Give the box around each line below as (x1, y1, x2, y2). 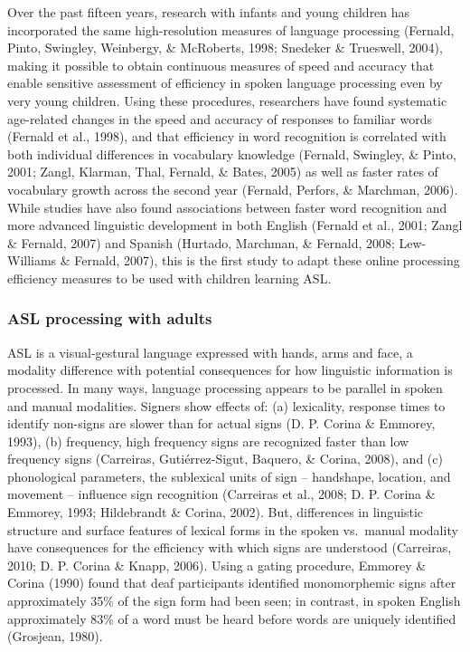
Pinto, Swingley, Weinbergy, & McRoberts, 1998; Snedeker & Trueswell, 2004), (7, 38, 443, 57)
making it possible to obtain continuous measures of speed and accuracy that (7, 55, 435, 74)
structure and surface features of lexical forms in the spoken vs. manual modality (7, 520, 458, 539)
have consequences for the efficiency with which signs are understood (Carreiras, (7, 538, 452, 557)
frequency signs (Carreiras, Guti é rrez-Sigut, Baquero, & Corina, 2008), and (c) (7, 449, 443, 468)
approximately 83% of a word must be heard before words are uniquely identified (7, 609, 456, 628)
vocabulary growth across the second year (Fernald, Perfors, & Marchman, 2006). (7, 179, 458, 198)
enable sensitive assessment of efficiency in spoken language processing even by (7, 73, 443, 92)
